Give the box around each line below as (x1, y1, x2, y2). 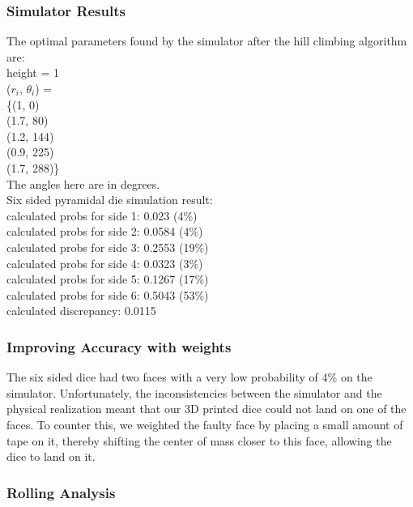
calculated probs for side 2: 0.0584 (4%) (6, 223, 203, 240)
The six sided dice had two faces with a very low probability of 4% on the (6, 369, 373, 386)
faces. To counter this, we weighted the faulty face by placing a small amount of (6, 415, 403, 432)
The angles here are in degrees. (6, 175, 160, 192)
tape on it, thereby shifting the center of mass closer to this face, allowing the (6, 432, 392, 449)
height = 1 (6, 64, 59, 81)
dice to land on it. (6, 448, 96, 465)
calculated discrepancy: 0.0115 (6, 302, 156, 319)
